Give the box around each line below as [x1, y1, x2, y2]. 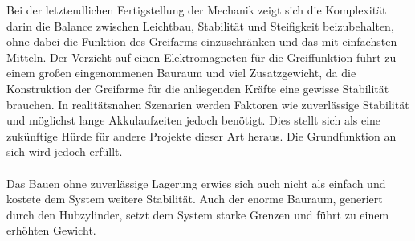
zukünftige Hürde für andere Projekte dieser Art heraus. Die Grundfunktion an [6, 127, 397, 144]
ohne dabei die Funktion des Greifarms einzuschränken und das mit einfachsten [6, 33, 397, 50]
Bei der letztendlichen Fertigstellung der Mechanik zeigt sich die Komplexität [6, 2, 387, 18]
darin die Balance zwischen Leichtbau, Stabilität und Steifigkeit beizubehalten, [6, 17, 394, 34]
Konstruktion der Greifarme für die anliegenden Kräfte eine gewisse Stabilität [6, 80, 389, 96]
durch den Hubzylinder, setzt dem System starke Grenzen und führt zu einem [6, 206, 389, 223]
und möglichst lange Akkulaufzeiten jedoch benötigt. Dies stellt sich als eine [6, 112, 381, 129]
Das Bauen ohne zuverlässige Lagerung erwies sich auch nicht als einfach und [6, 174, 386, 191]
